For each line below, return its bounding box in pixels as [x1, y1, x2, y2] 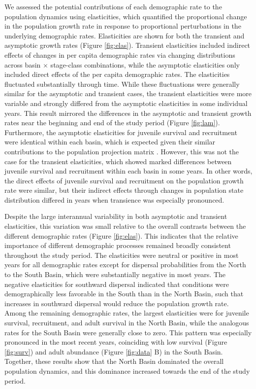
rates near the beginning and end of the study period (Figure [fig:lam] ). [4, 117, 220, 128]
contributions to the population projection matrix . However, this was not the [4, 146, 239, 156]
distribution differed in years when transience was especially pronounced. [4, 194, 224, 205]
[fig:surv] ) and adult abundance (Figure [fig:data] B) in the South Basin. [4, 346, 223, 356]
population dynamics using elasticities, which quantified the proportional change [4, 11, 247, 21]
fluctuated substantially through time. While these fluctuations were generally [4, 78, 240, 89]
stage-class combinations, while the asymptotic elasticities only [50, 59, 240, 70]
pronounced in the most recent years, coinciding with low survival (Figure [4, 337, 227, 347]
